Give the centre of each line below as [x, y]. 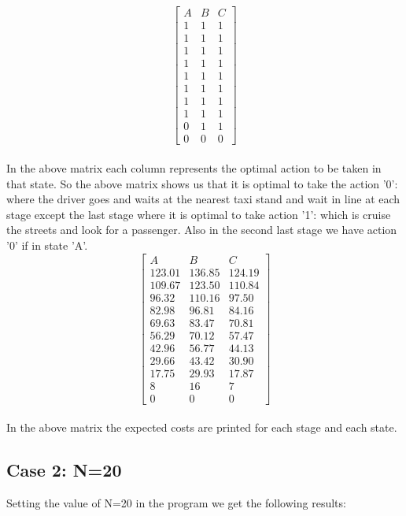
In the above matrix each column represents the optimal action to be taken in [194, 167]
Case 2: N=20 [64, 470]
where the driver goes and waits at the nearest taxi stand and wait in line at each [203, 199]
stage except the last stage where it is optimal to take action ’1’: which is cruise [199, 214]
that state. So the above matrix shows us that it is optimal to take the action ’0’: [202, 183]
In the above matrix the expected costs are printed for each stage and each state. [202, 427]
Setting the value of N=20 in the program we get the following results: [176, 503]
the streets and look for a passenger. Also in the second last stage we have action [202, 230]
